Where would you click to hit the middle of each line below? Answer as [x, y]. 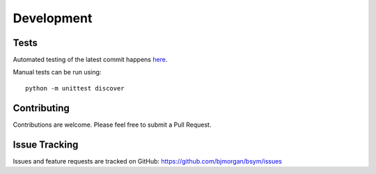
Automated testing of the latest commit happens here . [90, 60]
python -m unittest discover [75, 88]
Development [53, 18]
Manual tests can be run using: [57, 72]
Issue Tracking [46, 144]
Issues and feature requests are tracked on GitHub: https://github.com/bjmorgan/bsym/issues [147, 161]
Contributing [41, 108]
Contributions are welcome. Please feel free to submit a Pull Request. [112, 125]
